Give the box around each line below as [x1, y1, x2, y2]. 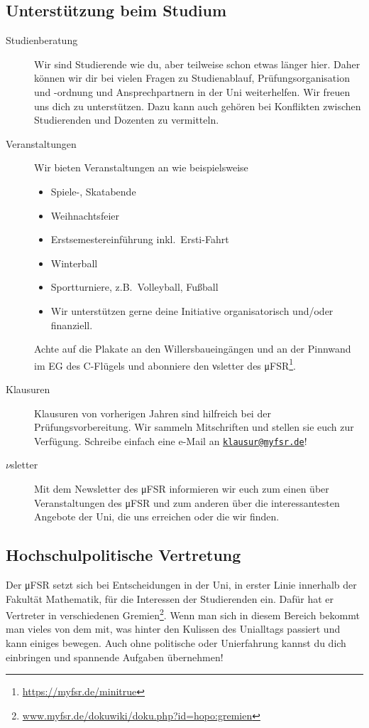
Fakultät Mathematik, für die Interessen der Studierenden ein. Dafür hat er [6, 591, 334, 606]
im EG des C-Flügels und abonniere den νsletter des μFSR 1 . [34, 355, 297, 373]
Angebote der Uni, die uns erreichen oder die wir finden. [34, 509, 280, 524]
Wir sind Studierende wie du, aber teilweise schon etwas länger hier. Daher [34, 56, 360, 71]
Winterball [50, 255, 98, 270]
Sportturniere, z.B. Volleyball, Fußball [50, 279, 219, 294]
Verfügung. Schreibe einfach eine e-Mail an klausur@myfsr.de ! [34, 433, 307, 448]
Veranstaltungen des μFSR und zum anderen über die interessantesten [34, 495, 340, 510]
